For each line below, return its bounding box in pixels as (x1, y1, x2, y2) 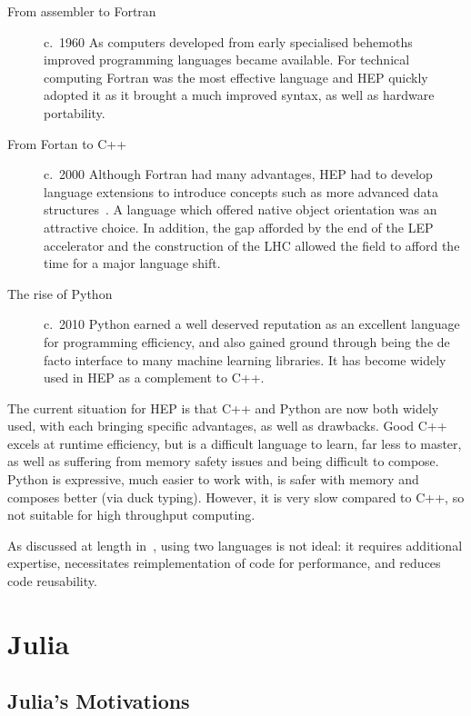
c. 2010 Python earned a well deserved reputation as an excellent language (44, 314, 460, 333)
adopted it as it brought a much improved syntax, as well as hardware (44, 85, 435, 104)
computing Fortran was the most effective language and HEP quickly (44, 67, 428, 86)
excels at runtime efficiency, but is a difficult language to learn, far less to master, (7, 433, 462, 452)
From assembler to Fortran (7, 2, 156, 20)
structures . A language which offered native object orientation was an (44, 200, 437, 219)
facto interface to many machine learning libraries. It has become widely (44, 350, 446, 369)
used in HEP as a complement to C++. (44, 368, 265, 387)
